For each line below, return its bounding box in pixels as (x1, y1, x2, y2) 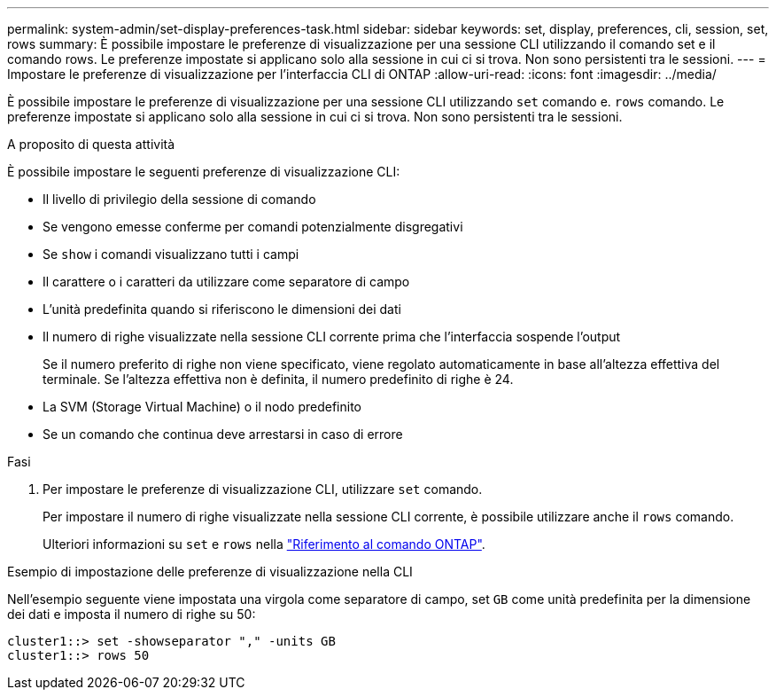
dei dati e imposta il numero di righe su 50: (7, 607, 256, 622)
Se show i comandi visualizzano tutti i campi (43, 247, 299, 262)
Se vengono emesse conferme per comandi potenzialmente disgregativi (43, 219, 463, 234)
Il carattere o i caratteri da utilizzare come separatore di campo (43, 274, 410, 289)
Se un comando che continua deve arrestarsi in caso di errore (43, 427, 403, 442)
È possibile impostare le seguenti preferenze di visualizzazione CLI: (7, 164, 400, 179)
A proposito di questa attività (7, 137, 175, 152)
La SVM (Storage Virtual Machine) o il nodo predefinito (43, 399, 361, 414)
